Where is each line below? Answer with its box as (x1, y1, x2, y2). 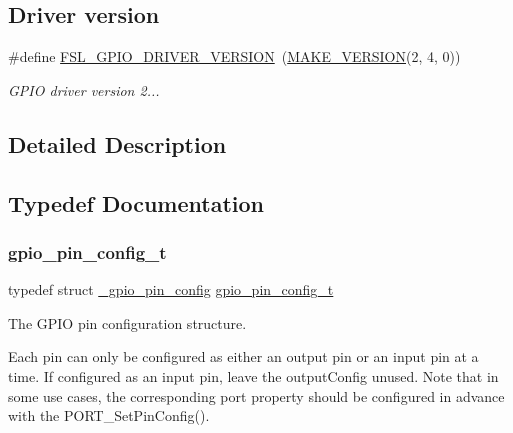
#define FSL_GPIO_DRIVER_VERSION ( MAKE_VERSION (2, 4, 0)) (8, 46, 461, 67)
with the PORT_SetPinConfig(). (8, 405, 210, 426)
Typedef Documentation (8, 187, 264, 218)
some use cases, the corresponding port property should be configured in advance (8, 385, 505, 406)
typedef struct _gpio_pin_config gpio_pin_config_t (8, 279, 334, 300)
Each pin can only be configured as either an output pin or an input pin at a (8, 346, 479, 367)
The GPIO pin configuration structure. (8, 312, 247, 333)
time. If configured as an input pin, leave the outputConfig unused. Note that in (8, 365, 499, 386)
